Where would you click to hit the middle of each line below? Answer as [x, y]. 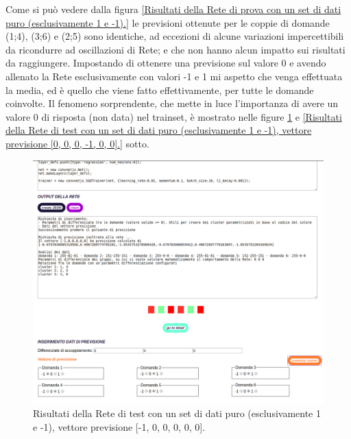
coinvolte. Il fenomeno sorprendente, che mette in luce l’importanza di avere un [172, 103]
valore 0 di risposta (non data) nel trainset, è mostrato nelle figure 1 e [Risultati [174, 116]
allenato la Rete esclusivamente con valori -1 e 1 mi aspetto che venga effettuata [174, 76]
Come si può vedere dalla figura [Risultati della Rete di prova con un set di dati [173, 9]
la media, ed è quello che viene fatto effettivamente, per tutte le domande [160, 90]
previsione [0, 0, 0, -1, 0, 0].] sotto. [77, 143]
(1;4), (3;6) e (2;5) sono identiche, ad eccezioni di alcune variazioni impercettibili [175, 36]
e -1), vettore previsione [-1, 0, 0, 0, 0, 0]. [119, 426]
